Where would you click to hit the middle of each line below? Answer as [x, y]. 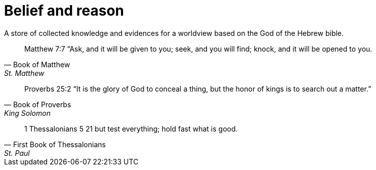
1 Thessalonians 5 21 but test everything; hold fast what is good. [131, 129]
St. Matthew [24, 73]
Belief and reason [64, 11]
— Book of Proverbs [38, 104]
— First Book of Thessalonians [55, 144]
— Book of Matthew [37, 64]
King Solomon [27, 113]
